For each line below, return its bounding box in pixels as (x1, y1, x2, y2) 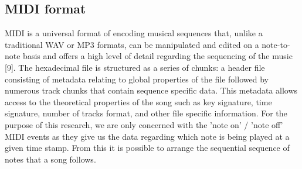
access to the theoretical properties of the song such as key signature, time (5, 95, 272, 108)
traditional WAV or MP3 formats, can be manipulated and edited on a (5, 38, 259, 50)
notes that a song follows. (5, 153, 96, 165)
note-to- (262, 38, 290, 50)
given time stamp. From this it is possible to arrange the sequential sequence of (5, 142, 290, 154)
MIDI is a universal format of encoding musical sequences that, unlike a (5, 27, 263, 39)
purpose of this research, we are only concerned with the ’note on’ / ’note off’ (5, 118, 283, 130)
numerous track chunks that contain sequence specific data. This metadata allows (5, 84, 298, 96)
